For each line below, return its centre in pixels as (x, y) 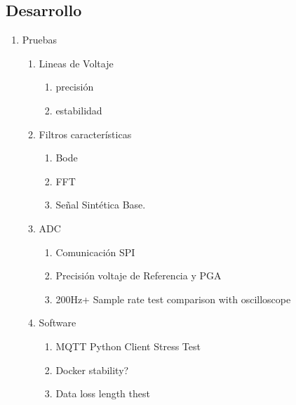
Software (58, 323)
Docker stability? (92, 370)
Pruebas (40, 40)
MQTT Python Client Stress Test (128, 346)
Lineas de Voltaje (76, 63)
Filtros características (85, 134)
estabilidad (79, 110)
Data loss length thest (103, 393)
